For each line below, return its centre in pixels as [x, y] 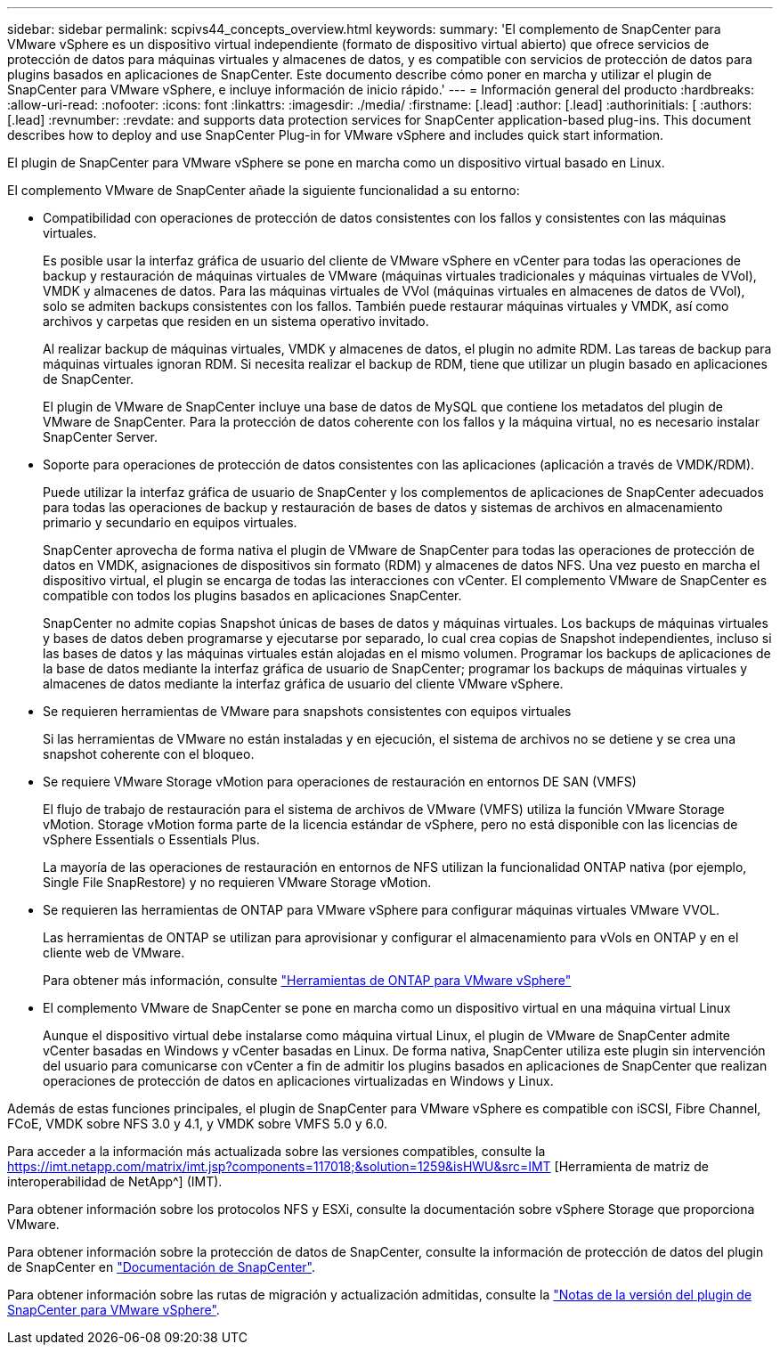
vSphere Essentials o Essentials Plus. [151, 839]
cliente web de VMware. [114, 953]
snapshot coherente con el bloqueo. [149, 754]
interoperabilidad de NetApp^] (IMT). [115, 1181]
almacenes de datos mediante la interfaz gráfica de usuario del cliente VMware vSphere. [303, 684]
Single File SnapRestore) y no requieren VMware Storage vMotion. [237, 882]
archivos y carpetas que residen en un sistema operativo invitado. [236, 321]
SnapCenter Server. [100, 437]
